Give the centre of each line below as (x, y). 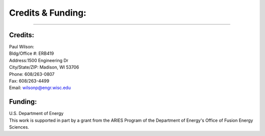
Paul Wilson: (22, 47)
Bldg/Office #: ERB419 (31, 53)
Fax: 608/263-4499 (29, 81)
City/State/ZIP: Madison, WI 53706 (44, 67)
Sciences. (19, 127)
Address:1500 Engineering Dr (39, 60)
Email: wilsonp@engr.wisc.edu (40, 88)
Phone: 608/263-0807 (32, 74)
